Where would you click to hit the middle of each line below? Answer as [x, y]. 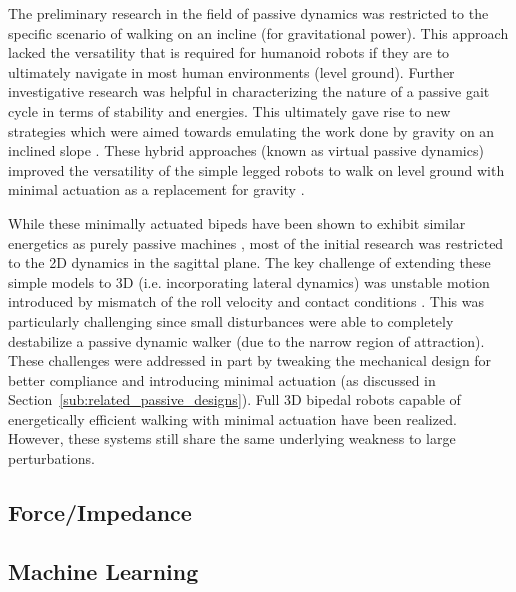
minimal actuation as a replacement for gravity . [156, 189]
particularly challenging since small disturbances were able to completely [231, 320]
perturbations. [51, 458]
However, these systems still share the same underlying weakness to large [232, 438]
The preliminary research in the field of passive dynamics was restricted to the [248, 13]
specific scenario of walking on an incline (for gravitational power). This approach [258, 32]
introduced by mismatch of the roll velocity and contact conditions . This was [246, 301]
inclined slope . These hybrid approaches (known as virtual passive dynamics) [246, 150]
